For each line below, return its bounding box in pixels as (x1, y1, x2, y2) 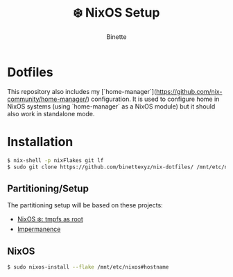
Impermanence (17, 225, 61, 233)
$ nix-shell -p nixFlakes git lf (7, 157, 104, 164)
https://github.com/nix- (155, 87, 223, 95)
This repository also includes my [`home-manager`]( (7, 87, 157, 95)
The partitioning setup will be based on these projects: (7, 201, 163, 209)
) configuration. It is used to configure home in (87, 95, 220, 103)
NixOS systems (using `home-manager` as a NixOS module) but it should (7, 102, 216, 111)
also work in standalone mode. (7, 109, 95, 118)
